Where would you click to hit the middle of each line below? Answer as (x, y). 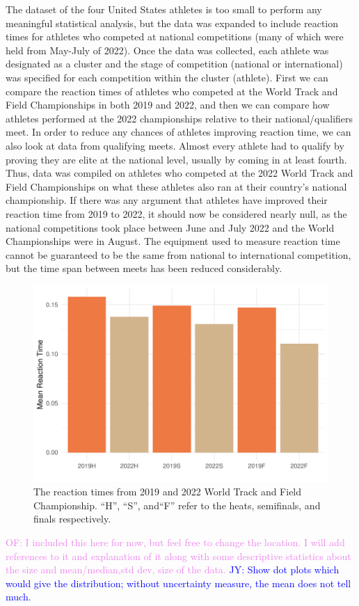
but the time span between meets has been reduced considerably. (144, 268)
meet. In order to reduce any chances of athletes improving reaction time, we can (178, 132)
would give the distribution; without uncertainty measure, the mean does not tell (178, 583)
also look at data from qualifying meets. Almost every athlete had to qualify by (175, 145)
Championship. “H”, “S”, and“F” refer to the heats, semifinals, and (177, 505)
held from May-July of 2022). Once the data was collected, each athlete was (167, 50)
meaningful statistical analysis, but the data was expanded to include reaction (172, 23)
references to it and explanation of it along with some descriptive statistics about (178, 556)
